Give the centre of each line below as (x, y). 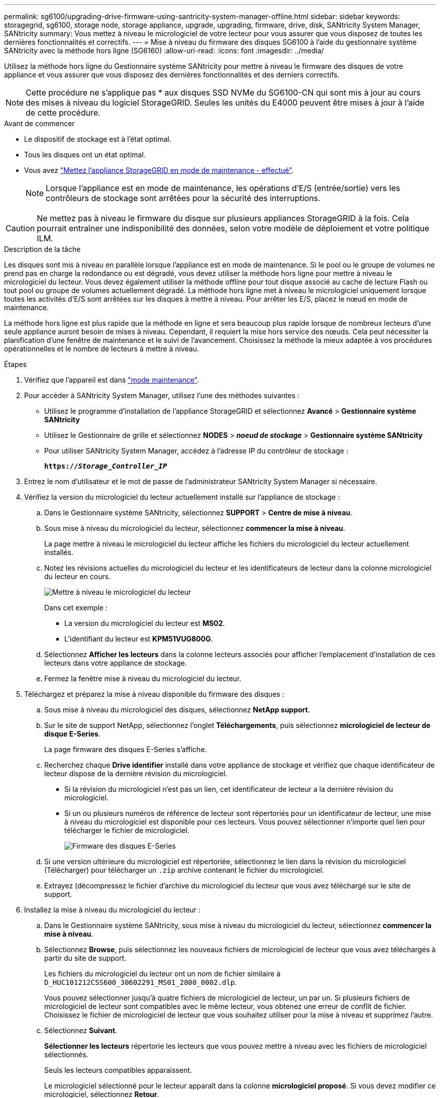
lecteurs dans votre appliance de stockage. (116, 663)
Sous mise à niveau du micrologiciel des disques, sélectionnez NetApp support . (177, 710)
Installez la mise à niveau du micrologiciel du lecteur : (113, 910)
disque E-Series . (72, 734)
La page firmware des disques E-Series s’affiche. (126, 749)
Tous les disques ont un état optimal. (85, 155)
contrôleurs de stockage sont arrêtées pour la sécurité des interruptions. (183, 198)
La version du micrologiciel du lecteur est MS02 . (145, 623)
